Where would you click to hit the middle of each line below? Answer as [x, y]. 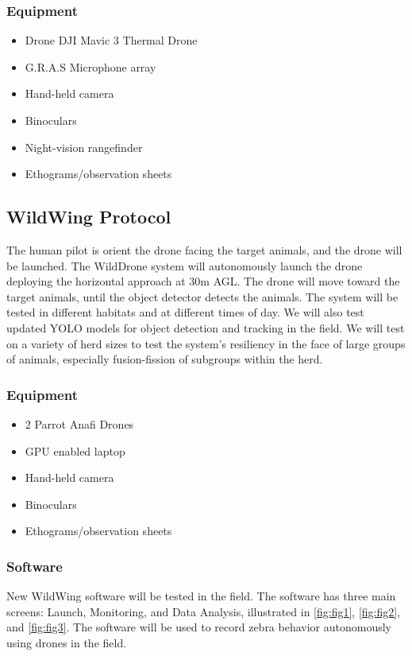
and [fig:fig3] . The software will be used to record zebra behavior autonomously [199, 627]
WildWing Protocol [89, 217]
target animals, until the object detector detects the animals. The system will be [202, 296]
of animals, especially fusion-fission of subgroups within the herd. [165, 359]
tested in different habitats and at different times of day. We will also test [185, 312]
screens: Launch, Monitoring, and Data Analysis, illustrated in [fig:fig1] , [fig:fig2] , [204, 611]
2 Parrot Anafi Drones [79, 423]
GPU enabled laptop [75, 450]
